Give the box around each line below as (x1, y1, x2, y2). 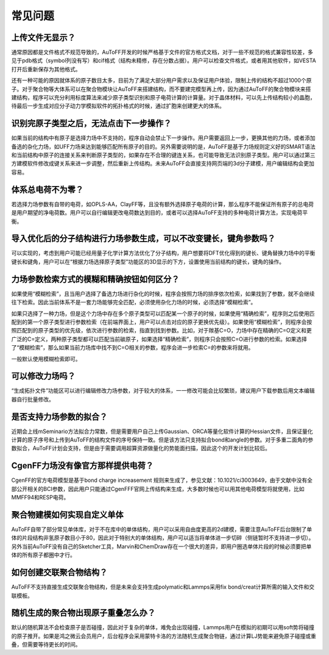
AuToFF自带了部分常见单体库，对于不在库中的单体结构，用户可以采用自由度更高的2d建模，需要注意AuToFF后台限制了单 (11, 526, 313, 533)
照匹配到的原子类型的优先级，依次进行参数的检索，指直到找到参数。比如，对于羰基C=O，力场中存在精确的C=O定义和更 (11, 327, 312, 334)
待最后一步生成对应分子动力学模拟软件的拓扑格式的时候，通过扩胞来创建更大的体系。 (11, 102, 225, 110)
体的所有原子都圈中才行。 (11, 551, 76, 559)
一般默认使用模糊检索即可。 (11, 355, 81, 362)
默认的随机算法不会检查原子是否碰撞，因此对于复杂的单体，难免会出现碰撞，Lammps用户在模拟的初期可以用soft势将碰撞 (11, 624, 315, 631)
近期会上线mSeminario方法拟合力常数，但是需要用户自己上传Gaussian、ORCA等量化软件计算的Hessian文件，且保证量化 (11, 428, 313, 435)
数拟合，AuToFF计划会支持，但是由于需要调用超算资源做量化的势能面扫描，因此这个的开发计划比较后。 (11, 445, 271, 452)
